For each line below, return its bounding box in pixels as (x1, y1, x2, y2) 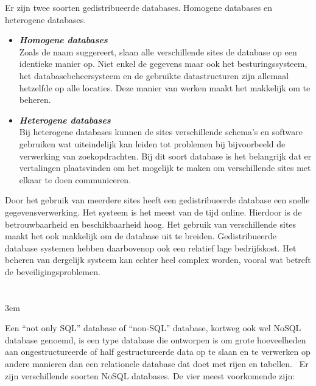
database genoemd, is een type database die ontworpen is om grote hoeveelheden (5, 333, 306, 346)
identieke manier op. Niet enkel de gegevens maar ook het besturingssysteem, (19, 57, 307, 70)
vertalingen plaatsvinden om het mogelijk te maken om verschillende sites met (19, 161, 311, 174)
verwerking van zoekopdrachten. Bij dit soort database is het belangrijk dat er (19, 149, 312, 162)
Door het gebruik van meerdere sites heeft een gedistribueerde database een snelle (5, 194, 310, 206)
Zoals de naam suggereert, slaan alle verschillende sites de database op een (19, 45, 297, 58)
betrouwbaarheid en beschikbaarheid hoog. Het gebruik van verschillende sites (5, 217, 297, 230)
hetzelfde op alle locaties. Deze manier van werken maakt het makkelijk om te (19, 81, 311, 94)
